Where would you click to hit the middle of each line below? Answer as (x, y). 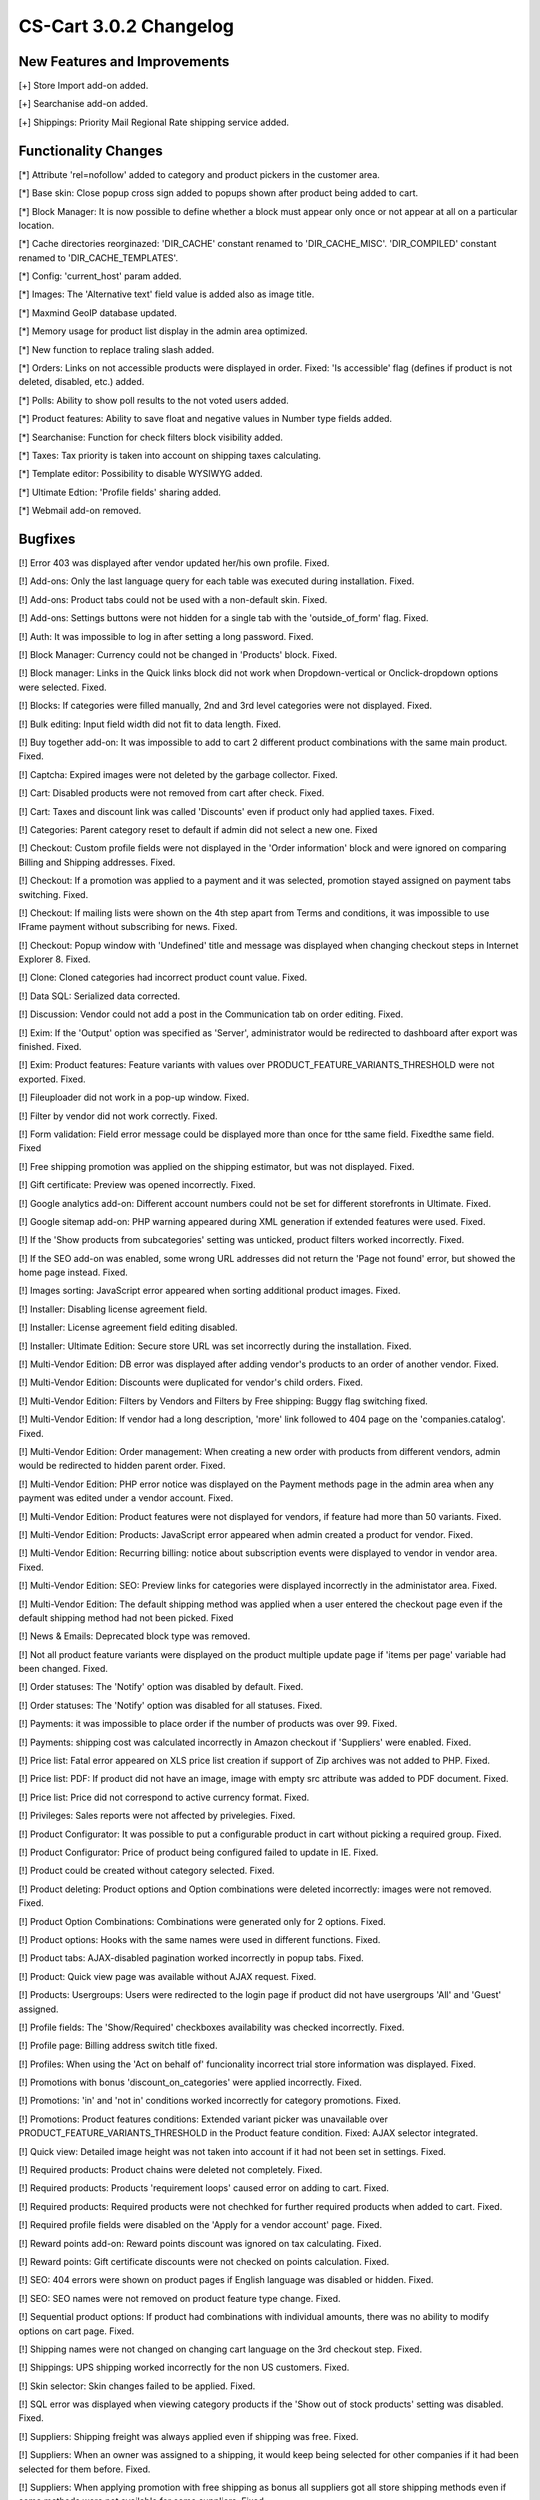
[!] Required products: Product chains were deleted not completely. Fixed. (170, 2170)
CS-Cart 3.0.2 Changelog (126, 26)
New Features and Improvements (124, 61)
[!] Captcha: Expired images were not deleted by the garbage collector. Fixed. (178, 774)
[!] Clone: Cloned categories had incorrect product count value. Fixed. (163, 977)
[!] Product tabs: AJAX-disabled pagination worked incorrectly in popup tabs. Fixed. (191, 1958)
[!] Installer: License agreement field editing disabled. (128, 1327)
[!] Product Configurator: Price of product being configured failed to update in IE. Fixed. (198, 1852)
